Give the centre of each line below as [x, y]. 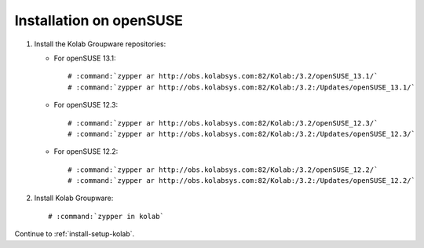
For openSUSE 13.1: [85, 58]
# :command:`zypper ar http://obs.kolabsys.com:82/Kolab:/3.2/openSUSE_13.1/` [223, 76]
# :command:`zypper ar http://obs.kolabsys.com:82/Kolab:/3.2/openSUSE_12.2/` [223, 170]
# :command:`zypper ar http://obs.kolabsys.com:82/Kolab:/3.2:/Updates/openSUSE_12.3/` [242, 134]
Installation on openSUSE [99, 20]
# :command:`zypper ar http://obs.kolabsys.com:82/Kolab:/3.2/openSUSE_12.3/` [223, 123]
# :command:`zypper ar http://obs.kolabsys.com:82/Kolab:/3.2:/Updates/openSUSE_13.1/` [242, 87]
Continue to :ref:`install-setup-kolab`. [75, 234]
